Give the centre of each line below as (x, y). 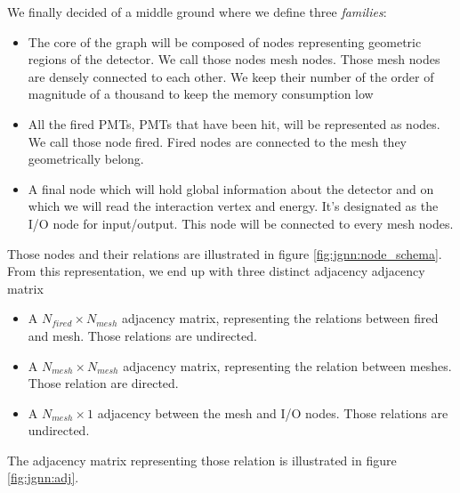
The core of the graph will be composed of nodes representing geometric (225, 41)
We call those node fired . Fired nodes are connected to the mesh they (217, 141)
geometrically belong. (86, 159)
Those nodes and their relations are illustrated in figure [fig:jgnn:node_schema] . (225, 253)
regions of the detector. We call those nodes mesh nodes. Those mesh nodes (234, 59)
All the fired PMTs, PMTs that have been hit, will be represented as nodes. (234, 123)
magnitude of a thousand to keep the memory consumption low (201, 94)
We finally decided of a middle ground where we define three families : (197, 12)
